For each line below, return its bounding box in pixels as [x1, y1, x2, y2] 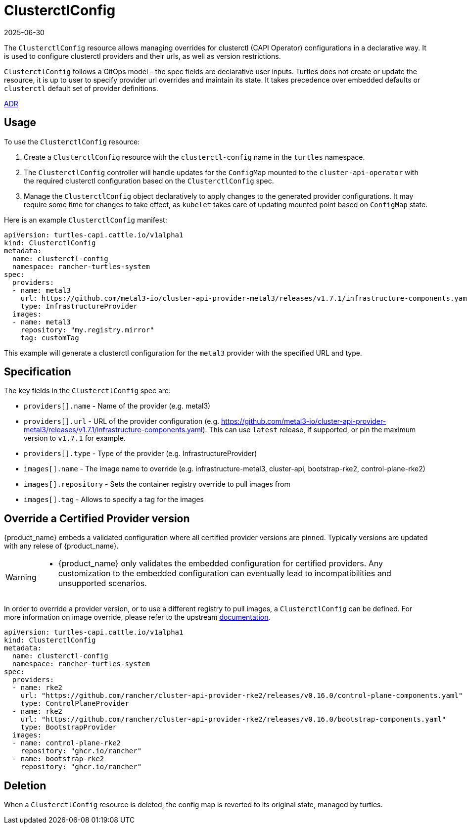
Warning [5, 572, 37, 583]
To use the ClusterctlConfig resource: [4, 137, 140, 146]
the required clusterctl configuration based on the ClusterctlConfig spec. [24, 176, 274, 185]
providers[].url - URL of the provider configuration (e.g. [24, 417, 220, 426]
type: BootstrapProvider [20, 723, 117, 732]
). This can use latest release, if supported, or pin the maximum [202, 425, 416, 434]
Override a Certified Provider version [4, 512, 190, 525]
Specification [4, 366, 71, 378]
